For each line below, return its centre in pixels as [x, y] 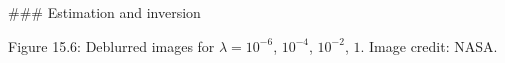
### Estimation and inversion [104, 12]
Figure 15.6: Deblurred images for [111, 45]
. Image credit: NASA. [429, 45]
